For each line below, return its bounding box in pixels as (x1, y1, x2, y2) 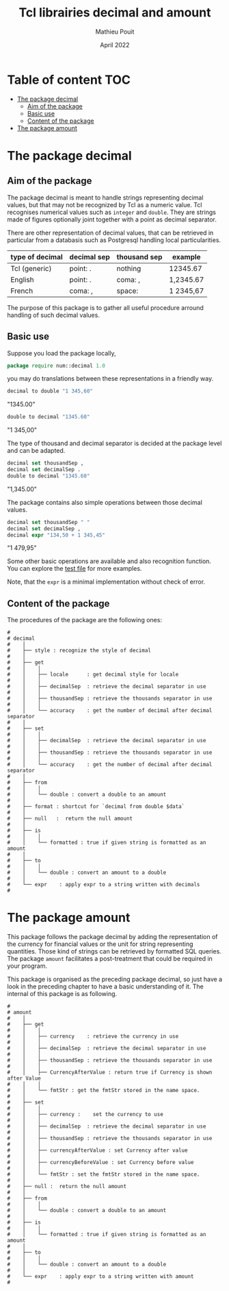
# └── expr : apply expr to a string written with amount (7, 1273, 194, 1280)
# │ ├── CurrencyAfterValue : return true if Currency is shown (7, 1069, 213, 1076)
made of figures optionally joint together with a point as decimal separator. (7, 215, 217, 224)
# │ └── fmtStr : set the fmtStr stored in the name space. (7, 1171, 200, 1178)
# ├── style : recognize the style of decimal (7, 647, 152, 654)
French (10, 286, 33, 296)
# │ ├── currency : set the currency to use (7, 1111, 164, 1118)
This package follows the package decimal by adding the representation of (7, 933, 218, 941)
